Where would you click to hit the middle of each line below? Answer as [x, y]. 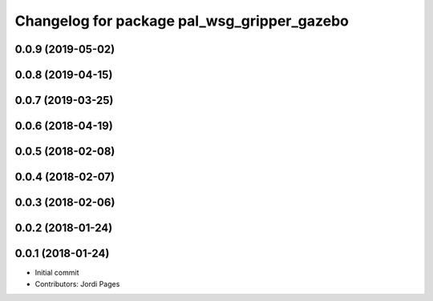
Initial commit [57, 273]
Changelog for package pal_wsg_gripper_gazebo [182, 21]
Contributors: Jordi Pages [77, 283]
